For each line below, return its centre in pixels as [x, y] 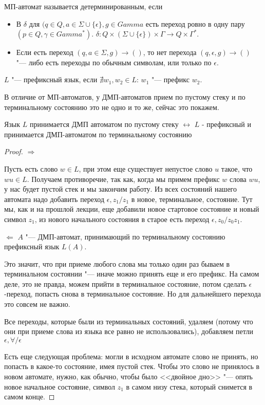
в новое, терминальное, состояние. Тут [192, 199]
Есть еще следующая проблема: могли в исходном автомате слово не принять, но [131, 356]
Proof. [14, 151]
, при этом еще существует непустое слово [146, 168]
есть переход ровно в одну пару [195, 23]
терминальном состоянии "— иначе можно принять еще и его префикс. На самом [132, 274]
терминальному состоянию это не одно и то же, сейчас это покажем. [112, 107]
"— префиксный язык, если [54, 79]
